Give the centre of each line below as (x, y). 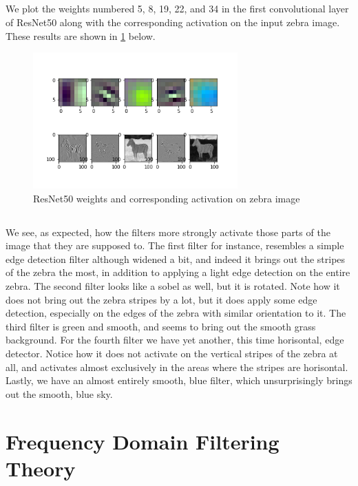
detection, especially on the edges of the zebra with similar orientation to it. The (176, 313)
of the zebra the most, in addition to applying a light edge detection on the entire (178, 272)
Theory (41, 468)
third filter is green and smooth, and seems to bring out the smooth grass (161, 326)
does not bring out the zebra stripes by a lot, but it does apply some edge (161, 299)
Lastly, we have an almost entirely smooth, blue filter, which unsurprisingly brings (179, 380)
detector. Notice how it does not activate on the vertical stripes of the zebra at (172, 353)
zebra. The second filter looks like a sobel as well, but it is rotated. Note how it (173, 285)
